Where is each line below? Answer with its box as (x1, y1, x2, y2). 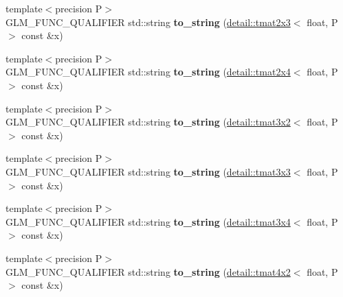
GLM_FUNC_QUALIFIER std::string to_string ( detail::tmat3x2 (5, 115, 291, 129)
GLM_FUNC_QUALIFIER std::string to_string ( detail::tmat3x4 (5, 214, 291, 228)
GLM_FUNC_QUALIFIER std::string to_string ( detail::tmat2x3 (5, 14, 291, 29)
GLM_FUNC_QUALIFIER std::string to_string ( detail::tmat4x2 (5, 264, 291, 278)
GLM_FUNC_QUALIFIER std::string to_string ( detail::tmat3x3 (5, 164, 291, 178)
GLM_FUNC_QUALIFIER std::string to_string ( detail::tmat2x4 (5, 64, 291, 79)
